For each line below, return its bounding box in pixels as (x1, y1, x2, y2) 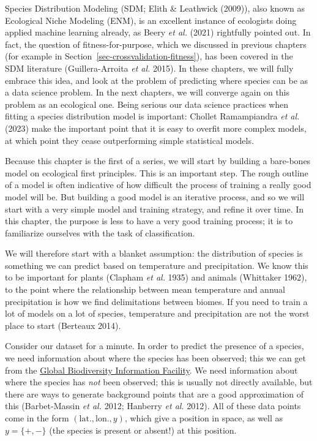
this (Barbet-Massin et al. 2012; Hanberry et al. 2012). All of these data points (5, 399, 301, 412)
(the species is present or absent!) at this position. (49, 423, 237, 436)
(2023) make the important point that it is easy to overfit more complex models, (5, 121, 307, 134)
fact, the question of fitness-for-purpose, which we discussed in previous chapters (5, 37, 307, 50)
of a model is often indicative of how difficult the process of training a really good (5, 178, 311, 191)
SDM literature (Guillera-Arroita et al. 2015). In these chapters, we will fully (5, 61, 294, 74)
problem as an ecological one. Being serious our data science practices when (5, 97, 289, 110)
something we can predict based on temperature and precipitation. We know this (5, 258, 308, 271)
